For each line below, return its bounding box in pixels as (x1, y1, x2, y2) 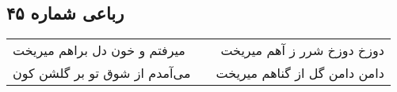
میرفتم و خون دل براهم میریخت (13, 41, 185, 60)
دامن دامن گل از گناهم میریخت (216, 64, 384, 83)
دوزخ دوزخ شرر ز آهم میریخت (220, 41, 384, 60)
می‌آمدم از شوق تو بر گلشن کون (13, 64, 191, 83)
